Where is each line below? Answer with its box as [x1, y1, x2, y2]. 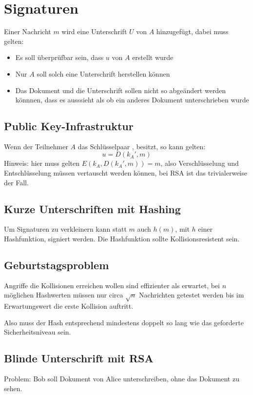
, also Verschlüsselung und [160, 158, 239, 168]
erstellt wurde [132, 52, 174, 62]
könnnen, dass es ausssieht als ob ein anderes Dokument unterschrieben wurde [15, 95, 249, 105]
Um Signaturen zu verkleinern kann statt [4, 224, 127, 234]
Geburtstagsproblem [4, 257, 109, 273]
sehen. [4, 383, 22, 393]
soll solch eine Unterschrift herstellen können [37, 68, 170, 79]
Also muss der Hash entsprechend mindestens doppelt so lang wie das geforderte [4, 317, 244, 327]
